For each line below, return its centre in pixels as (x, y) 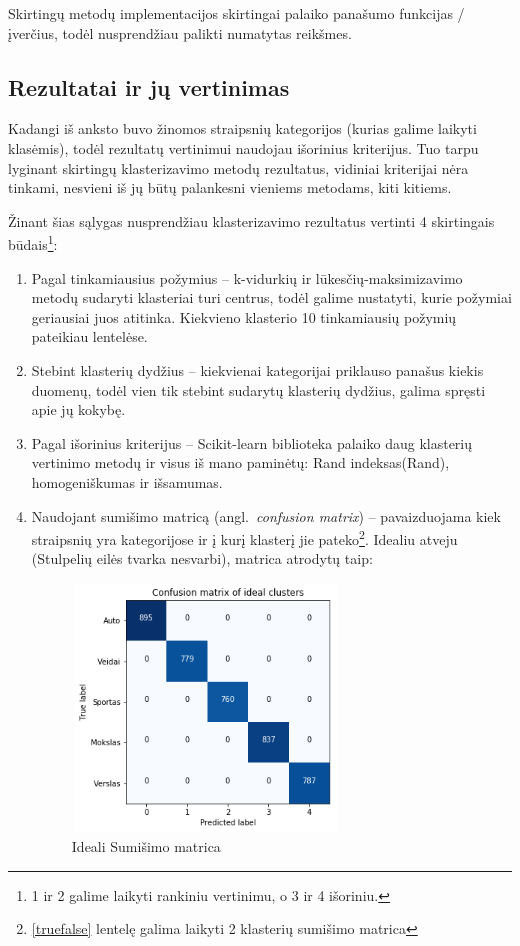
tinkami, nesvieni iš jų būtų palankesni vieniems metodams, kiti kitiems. (230, 187)
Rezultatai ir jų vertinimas (149, 86)
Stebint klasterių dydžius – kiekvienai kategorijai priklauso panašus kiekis (257, 369)
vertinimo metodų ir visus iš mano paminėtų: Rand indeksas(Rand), (240, 462)
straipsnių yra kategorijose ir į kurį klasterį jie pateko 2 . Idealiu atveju (244, 537)
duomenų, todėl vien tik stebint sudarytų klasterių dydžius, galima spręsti (258, 389)
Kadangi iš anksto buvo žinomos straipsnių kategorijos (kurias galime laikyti (242, 128)
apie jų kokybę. (78, 409)
